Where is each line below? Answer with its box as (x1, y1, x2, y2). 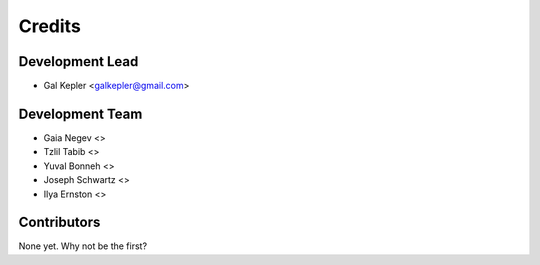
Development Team (18, 105, 143, 122)
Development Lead (18, 53, 139, 70)
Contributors (18, 214, 101, 231)
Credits (18, 15, 82, 37)
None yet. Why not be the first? (18, 240, 148, 252)
